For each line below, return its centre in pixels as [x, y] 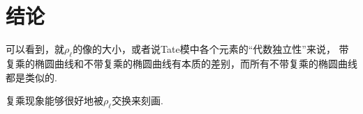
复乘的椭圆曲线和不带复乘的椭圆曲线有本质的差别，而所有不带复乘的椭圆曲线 [181, 63]
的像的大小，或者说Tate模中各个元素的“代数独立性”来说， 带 [211, 49]
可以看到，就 [35, 49]
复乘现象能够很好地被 [54, 100]
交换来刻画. [138, 100]
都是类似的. [31, 77]
